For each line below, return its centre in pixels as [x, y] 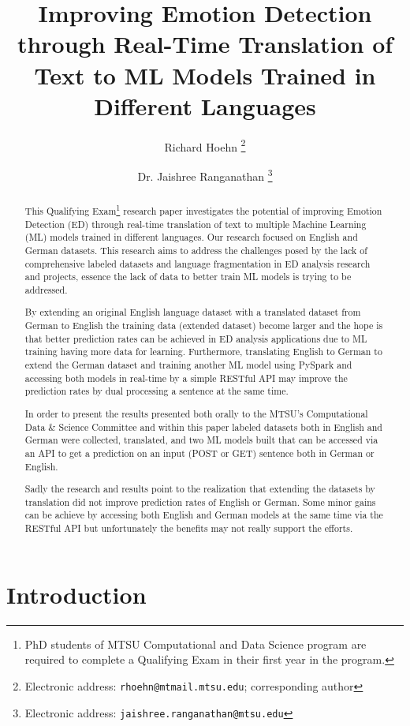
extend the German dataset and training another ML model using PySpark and [188, 365]
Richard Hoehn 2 [205, 145]
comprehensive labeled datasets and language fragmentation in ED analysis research [198, 263]
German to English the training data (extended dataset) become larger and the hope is [204, 326]
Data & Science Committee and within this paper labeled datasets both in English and [203, 427]
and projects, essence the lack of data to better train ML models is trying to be [188, 277]
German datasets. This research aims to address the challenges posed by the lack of [196, 250]
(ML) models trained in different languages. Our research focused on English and [191, 237]
